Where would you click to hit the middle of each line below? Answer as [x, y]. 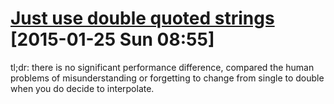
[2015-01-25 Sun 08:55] [112, 39]
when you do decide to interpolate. [82, 88]
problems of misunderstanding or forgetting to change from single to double [167, 78]
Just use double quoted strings [142, 18]
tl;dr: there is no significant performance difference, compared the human [162, 67]
